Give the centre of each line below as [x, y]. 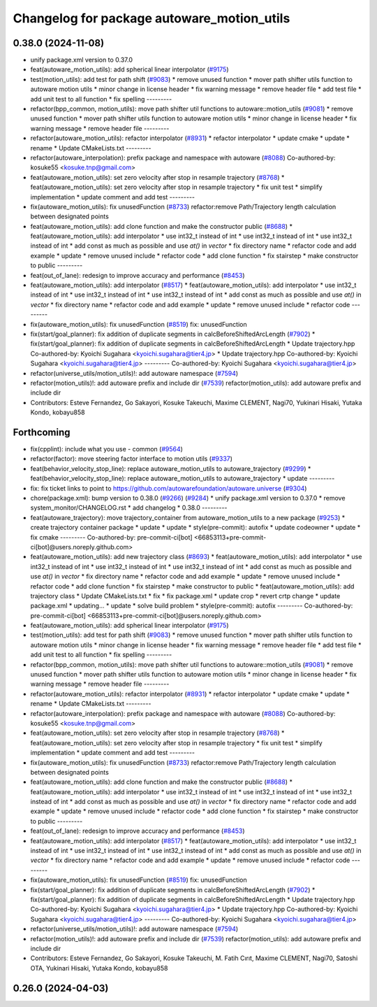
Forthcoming [42, 432]
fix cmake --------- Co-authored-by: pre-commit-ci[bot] [111, 537]
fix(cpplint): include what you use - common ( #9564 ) [106, 449]
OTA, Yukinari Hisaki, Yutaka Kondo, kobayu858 [99, 968]
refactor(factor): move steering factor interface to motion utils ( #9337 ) [132, 459]
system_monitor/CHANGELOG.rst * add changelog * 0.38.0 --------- [129, 508]
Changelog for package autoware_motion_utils [151, 18]
